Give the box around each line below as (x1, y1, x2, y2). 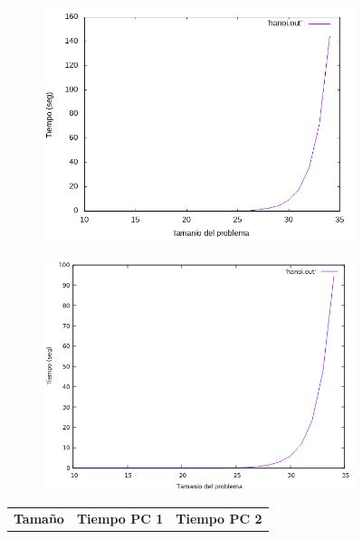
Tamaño (14, 508, 64, 527)
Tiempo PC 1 (76, 508, 164, 527)
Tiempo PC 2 (176, 508, 262, 527)
